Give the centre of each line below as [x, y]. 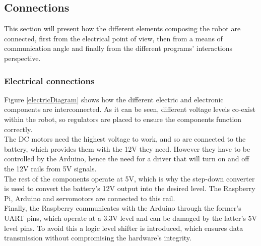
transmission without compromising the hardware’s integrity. [98, 238]
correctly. [18, 129]
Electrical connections [49, 80]
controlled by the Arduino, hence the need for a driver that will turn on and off [127, 159]
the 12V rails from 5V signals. [50, 168]
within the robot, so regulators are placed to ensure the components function [123, 119]
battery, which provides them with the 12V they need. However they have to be [127, 148]
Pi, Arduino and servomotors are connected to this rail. [90, 198]
